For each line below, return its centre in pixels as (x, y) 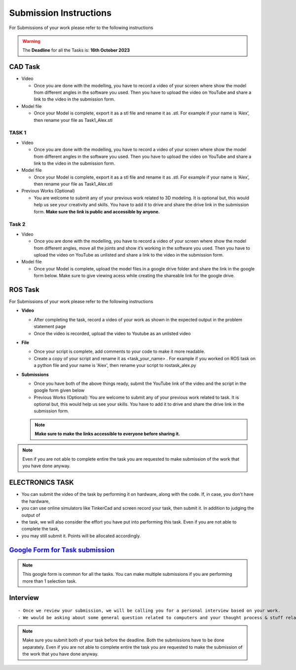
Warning (31, 41)
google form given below (59, 390)
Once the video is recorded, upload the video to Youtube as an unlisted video (112, 334)
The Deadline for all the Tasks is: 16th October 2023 (76, 50)
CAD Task (25, 67)
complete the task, (40, 529)
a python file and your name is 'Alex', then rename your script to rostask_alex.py (115, 366)
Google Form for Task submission (62, 550)
